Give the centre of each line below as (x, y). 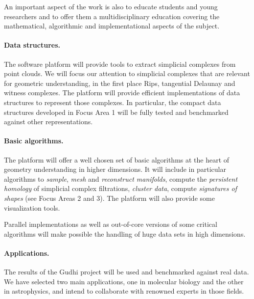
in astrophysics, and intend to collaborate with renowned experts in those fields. (124, 291)
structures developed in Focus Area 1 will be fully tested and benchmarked (116, 112)
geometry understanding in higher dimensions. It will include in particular (115, 169)
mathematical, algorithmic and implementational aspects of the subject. (112, 26)
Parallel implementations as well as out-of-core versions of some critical (111, 224)
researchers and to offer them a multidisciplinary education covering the (112, 16)
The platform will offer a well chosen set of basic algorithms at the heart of (117, 159)
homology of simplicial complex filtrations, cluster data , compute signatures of (120, 188)
